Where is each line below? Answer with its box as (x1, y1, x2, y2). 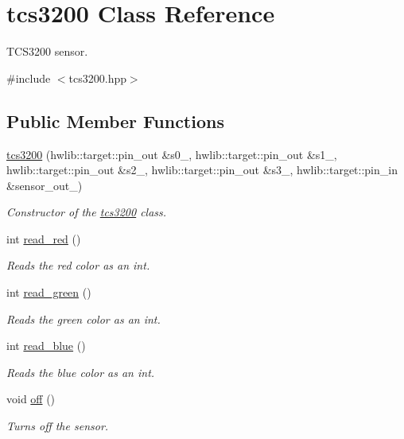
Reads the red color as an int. (6, 257, 150, 274)
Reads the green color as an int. (6, 310, 161, 327)
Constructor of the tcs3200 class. (6, 204, 167, 220)
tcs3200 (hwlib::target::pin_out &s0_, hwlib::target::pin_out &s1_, (6, 146, 337, 162)
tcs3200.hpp (68, 69, 126, 86)
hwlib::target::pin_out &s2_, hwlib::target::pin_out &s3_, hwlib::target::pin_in (6, 161, 398, 178)
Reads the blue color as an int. (6, 363, 155, 380)
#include (6, 69, 51, 86)
